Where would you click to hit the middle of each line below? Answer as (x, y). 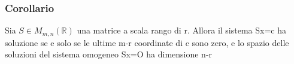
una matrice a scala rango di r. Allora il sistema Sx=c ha (181, 30)
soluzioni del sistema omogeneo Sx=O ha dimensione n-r (109, 54)
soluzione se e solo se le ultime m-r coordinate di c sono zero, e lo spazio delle (147, 42)
